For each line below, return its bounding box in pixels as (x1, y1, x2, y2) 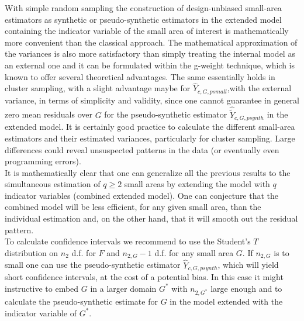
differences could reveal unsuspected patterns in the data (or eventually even (5, 143, 279, 156)
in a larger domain (90, 282, 157, 294)
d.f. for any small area (154, 246, 234, 258)
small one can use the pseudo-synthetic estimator (5, 258, 181, 271)
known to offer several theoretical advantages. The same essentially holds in (5, 70, 275, 82)
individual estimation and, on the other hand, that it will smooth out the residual (5, 212, 298, 225)
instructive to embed (5, 282, 79, 294)
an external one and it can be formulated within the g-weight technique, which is (5, 58, 295, 71)
